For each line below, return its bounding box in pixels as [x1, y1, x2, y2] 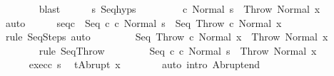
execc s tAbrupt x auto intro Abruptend [29, 57, 260, 72]
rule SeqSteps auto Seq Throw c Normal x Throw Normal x [5, 29, 328, 44]
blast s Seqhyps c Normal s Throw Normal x [39, 1, 320, 16]
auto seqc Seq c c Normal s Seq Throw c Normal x [5, 15, 282, 30]
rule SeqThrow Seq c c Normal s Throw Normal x [39, 43, 317, 58]
